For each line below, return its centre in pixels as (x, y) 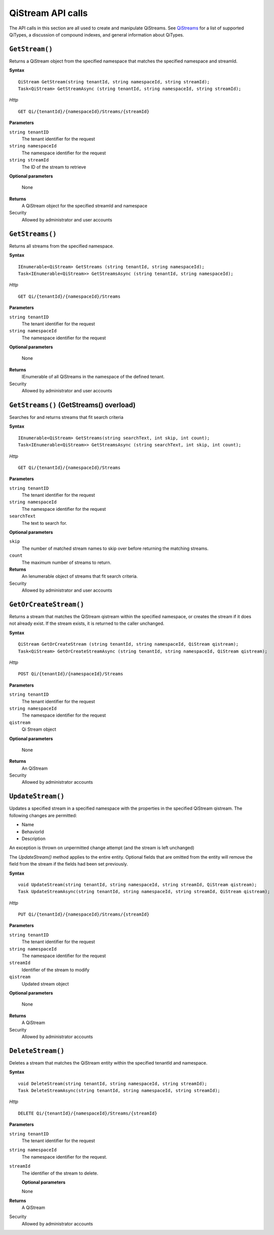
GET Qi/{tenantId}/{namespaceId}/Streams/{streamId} (84, 111)
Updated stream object (45, 984)
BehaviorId (33, 832)
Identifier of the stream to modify (56, 970)
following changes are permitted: (43, 815)
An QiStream (35, 768)
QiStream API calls (49, 13)
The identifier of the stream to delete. (60, 1173)
